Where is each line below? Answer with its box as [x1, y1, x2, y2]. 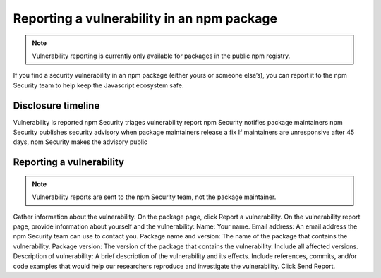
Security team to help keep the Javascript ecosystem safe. [13, 81, 184, 90]
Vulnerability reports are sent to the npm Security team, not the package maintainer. [32, 193, 277, 201]
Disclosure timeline [13, 99, 100, 111]
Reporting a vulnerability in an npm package [13, 11, 278, 26]
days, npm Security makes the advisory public [13, 138, 148, 146]
